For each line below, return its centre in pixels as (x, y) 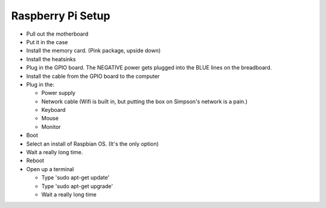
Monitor (51, 126)
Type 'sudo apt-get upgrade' (77, 186)
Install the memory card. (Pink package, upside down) (94, 51)
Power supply (58, 93)
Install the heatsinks (51, 59)
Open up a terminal (50, 169)
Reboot (35, 161)
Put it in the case (47, 42)
